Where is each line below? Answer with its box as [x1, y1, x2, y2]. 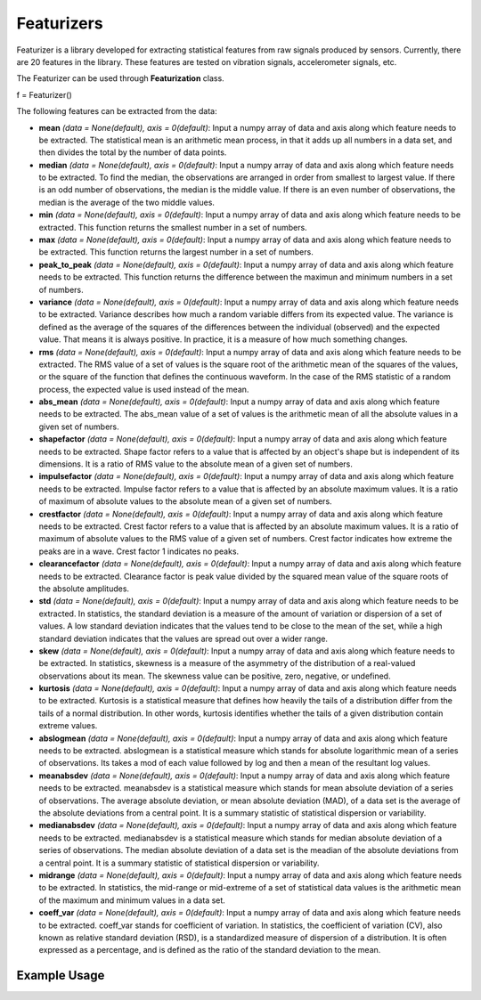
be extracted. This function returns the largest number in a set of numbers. [38, 247, 314, 257]
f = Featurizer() [16, 89, 73, 100]
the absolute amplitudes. [38, 583, 129, 594]
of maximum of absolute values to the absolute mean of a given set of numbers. [38, 496, 333, 507]
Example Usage [16, 968, 105, 983]
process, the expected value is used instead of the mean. [38, 384, 249, 394]
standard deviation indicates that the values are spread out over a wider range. [38, 633, 329, 644]
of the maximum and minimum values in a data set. [38, 895, 226, 906]
